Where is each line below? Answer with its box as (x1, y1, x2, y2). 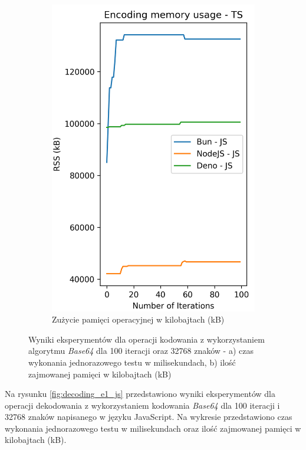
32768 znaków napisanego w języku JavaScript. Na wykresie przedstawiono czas (5, 410, 292, 423)
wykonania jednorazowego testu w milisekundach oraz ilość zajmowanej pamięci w (5, 422, 301, 434)
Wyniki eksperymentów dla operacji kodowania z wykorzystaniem (28, 333, 265, 345)
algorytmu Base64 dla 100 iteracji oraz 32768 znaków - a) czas (28, 344, 254, 357)
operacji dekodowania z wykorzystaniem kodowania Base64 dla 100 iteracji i (5, 399, 280, 411)
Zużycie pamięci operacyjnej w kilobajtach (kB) (52, 313, 225, 326)
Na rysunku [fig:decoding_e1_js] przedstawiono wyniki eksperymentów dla (5, 387, 275, 400)
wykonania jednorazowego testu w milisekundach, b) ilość (28, 356, 236, 368)
